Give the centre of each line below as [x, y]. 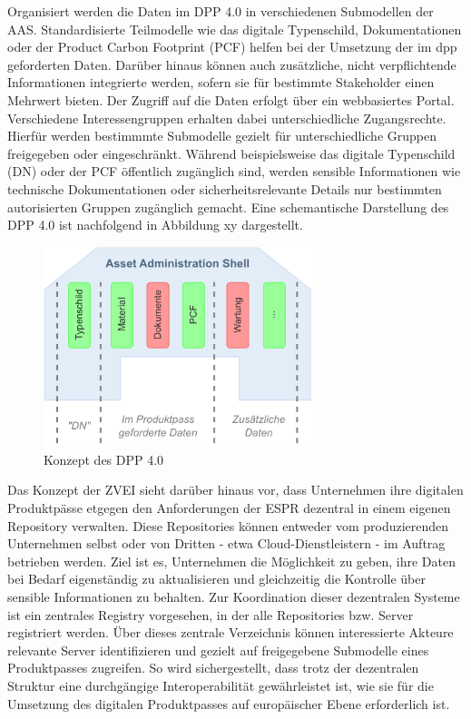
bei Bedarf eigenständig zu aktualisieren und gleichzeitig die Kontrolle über [216, 579]
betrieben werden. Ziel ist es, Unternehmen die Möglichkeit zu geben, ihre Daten [231, 561]
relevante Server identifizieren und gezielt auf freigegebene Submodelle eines [218, 650]
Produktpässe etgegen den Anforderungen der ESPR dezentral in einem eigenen [229, 507]
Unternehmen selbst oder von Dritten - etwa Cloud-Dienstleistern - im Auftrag [226, 543]
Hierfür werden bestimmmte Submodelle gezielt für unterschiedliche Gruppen [222, 136]
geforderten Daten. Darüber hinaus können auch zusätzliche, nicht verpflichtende [232, 64]
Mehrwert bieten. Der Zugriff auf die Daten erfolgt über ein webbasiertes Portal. [231, 99]
